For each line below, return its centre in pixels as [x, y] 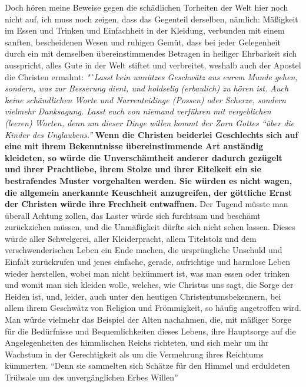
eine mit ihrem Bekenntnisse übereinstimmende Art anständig [134, 146]
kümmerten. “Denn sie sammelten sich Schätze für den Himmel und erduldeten [147, 365]
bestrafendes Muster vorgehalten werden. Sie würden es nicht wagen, [149, 180]
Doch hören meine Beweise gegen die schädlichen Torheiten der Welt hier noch [147, 7]
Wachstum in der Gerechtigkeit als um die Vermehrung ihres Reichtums [134, 354]
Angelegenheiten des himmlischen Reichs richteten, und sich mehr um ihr [137, 342]
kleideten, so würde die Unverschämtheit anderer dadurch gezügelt [144, 157]
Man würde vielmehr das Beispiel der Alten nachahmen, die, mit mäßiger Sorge [148, 319]
